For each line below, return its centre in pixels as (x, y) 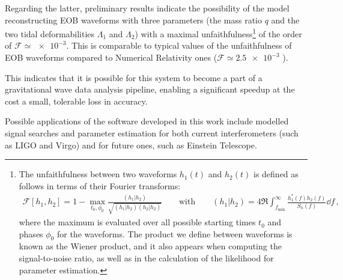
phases (31, 233)
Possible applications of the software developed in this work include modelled (147, 121)
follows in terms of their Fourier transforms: (100, 185)
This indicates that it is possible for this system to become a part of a (134, 77)
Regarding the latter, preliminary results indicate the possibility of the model (147, 8)
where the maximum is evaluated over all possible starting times (137, 222)
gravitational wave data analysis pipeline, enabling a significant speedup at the (150, 89)
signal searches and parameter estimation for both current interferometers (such (152, 133)
